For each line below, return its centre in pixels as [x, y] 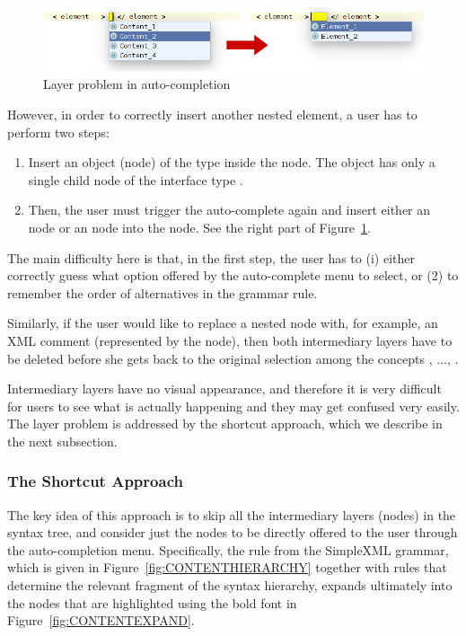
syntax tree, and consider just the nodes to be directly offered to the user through [233, 532]
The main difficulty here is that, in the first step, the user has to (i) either [211, 257]
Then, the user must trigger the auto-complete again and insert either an [229, 210]
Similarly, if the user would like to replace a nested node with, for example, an [223, 323]
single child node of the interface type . [136, 179]
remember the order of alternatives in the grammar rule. [163, 292]
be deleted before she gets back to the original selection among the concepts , [220, 358]
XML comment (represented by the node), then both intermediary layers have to [230, 340]
